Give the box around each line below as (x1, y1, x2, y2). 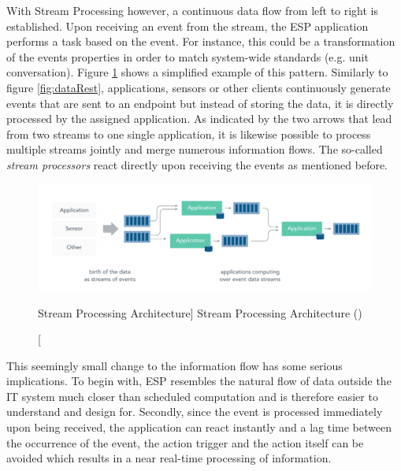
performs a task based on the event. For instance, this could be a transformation (6, 33, 395, 50)
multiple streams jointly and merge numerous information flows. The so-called (6, 141, 383, 158)
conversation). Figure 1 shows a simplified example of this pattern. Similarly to (6, 64, 388, 80)
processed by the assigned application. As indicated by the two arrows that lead (6, 110, 392, 127)
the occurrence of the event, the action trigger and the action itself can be (6, 434, 364, 451)
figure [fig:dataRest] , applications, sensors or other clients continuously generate (6, 79, 391, 95)
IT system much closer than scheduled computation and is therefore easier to (6, 388, 378, 404)
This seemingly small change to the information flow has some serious (6, 357, 343, 373)
